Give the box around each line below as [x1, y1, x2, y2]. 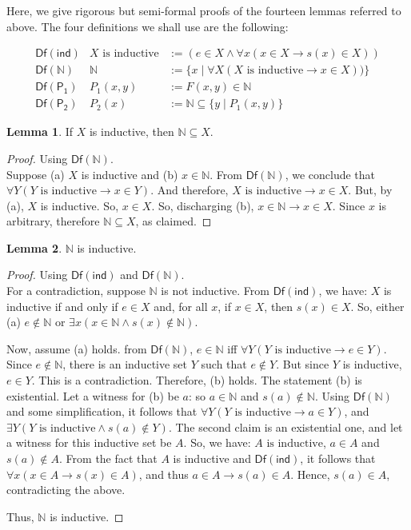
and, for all [154, 297, 208, 314]
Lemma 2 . [6, 239, 62, 256]
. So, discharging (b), [151, 197, 254, 213]
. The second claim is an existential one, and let [168, 418, 403, 435]
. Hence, [290, 465, 330, 482]
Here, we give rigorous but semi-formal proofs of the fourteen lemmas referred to [6, 2, 401, 18]
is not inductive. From [161, 282, 269, 299]
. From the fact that [59, 450, 158, 466]
